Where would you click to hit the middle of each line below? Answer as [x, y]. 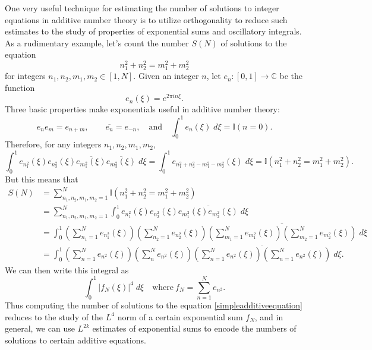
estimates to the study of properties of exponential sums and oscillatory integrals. [153, 31]
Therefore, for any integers [53, 144]
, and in [269, 316]
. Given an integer [166, 76]
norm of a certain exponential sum [180, 316]
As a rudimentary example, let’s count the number [97, 42]
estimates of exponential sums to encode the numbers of [194, 328]
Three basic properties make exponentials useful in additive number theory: [142, 109]
